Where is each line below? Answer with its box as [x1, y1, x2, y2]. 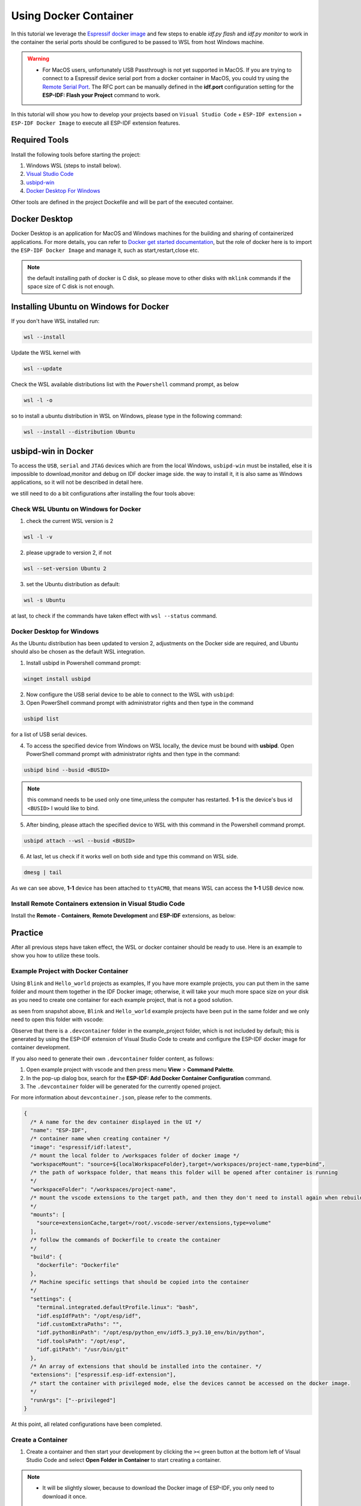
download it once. [42, 1493, 87, 1500]
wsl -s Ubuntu [23, 596, 66, 604]
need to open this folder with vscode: [11, 1016, 104, 1023]
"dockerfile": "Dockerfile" [36, 1262, 120, 1269]
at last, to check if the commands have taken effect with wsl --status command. [11, 612, 218, 619]
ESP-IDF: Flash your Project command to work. [42, 91, 161, 99]
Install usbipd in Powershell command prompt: [26, 659, 141, 666]
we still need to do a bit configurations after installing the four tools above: [11, 490, 196, 497]
